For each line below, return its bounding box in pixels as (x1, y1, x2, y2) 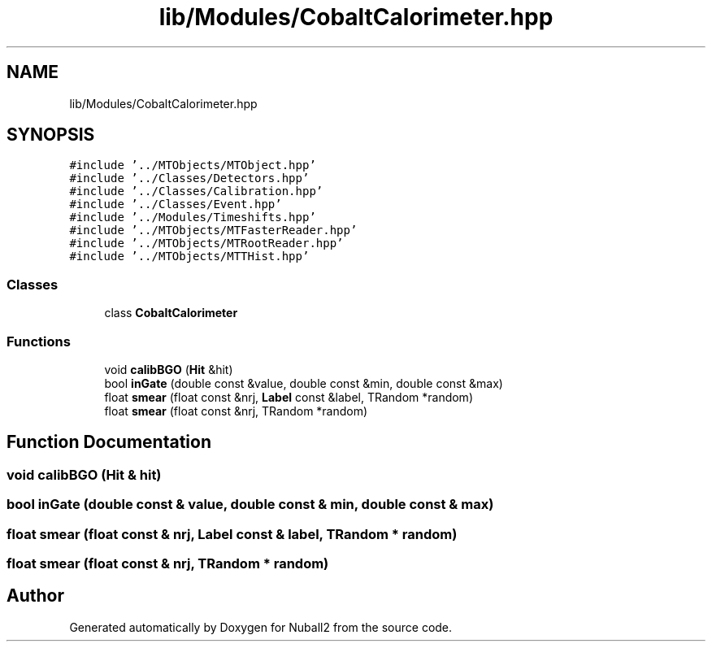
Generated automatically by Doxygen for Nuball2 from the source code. (69, 620, 453, 634)
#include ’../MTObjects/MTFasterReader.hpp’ (69, 224, 358, 237)
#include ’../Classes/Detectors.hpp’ (69, 172, 310, 185)
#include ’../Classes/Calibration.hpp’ (69, 185, 323, 198)
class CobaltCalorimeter (104, 306, 238, 320)
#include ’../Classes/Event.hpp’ (69, 198, 282, 211)
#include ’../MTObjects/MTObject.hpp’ (69, 159, 316, 172)
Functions (7, 333, 71, 350)
